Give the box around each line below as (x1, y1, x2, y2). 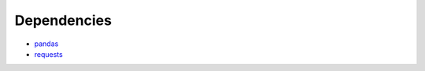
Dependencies (14, 12, 112, 29)
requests (34, 49, 63, 59)
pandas (34, 39, 59, 48)
